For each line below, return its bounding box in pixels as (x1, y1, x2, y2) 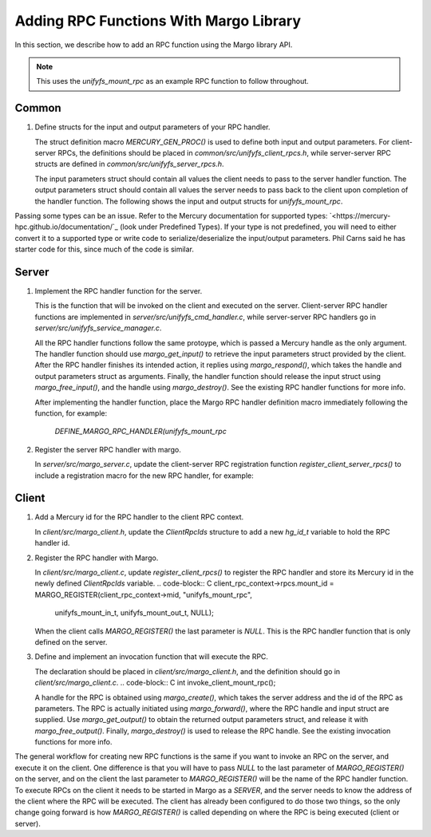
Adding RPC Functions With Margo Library (14, 12, 301, 30)
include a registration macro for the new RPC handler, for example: (34, 471, 255, 480)
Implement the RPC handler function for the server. (34, 286, 203, 296)
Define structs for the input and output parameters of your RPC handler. (34, 122, 271, 132)
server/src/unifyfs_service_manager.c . (34, 323, 162, 333)
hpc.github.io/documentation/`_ (14, 222, 119, 231)
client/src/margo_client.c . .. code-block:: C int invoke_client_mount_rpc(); (34, 678, 276, 688)
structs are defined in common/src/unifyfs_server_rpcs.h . (34, 160, 224, 169)
